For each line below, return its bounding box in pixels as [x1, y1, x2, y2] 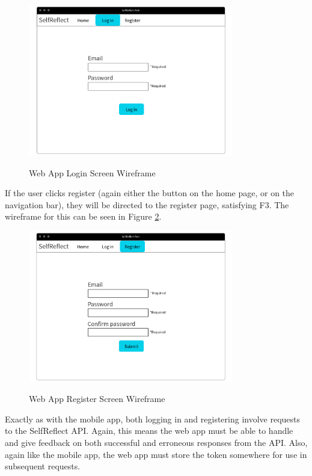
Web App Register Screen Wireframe [29, 392, 165, 405]
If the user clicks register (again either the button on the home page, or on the [5, 187, 295, 199]
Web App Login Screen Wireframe [29, 166, 156, 179]
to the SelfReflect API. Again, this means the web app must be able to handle [5, 424, 293, 437]
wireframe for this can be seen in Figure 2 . [5, 210, 162, 223]
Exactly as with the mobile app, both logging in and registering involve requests [5, 412, 301, 425]
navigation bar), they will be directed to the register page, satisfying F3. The [5, 198, 289, 211]
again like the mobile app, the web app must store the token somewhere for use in [5, 448, 307, 460]
